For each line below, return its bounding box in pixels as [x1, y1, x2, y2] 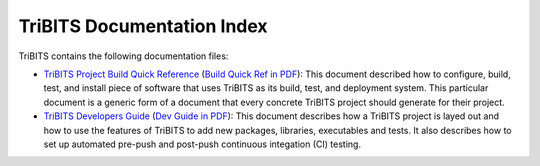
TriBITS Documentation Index [18, 15, 269, 37]
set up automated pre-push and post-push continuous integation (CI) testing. [43, 138, 362, 150]
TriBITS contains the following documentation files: [18, 50, 229, 62]
